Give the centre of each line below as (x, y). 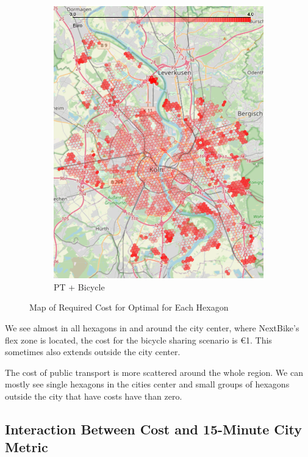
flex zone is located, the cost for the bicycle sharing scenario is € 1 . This (138, 340)
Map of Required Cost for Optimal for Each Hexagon (129, 307)
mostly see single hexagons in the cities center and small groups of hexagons (147, 384)
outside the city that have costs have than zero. (94, 396)
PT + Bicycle (79, 286)
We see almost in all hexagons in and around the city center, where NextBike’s (152, 327)
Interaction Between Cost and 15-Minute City (153, 429)
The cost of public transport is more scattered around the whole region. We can (154, 372)
